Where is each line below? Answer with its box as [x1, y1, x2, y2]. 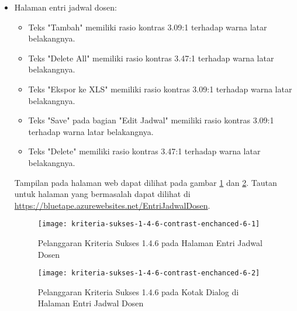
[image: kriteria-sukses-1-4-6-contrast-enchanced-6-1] [37, 220, 260, 229]
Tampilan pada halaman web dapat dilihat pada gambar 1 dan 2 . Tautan [14, 176, 277, 188]
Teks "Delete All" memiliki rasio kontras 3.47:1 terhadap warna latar [28, 51, 274, 64]
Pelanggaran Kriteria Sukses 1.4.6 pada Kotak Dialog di [37, 285, 239, 298]
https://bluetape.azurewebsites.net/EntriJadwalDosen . [14, 199, 210, 211]
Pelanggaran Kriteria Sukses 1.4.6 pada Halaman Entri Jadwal [37, 236, 263, 248]
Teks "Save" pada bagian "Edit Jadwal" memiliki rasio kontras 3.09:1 [28, 114, 274, 126]
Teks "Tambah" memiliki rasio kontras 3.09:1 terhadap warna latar [28, 20, 267, 33]
